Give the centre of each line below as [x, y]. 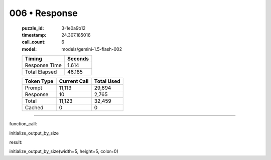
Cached [34, 108]
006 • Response [43, 13]
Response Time [43, 65]
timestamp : [34, 35]
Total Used [107, 81]
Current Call [74, 81]
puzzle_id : [33, 28]
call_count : [34, 42]
